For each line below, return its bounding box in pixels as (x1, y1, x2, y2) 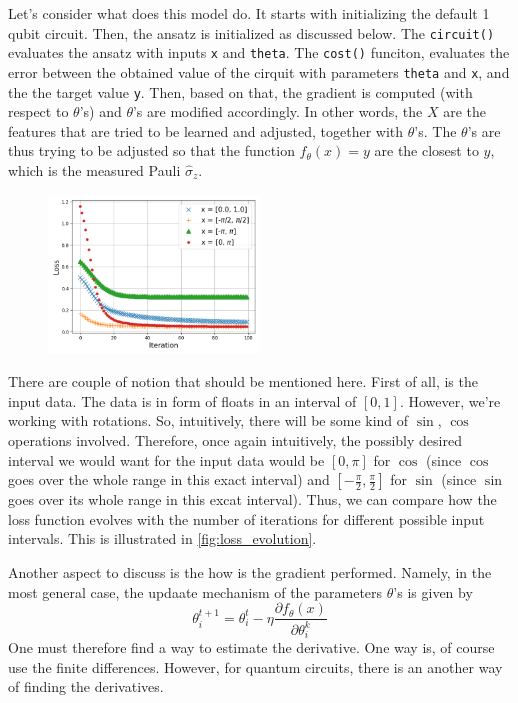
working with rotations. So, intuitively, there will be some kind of (8, 410, 409, 431)
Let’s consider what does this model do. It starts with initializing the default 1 (8, 3, 490, 23)
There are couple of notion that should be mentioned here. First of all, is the (8, 371, 478, 392)
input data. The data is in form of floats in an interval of (8, 390, 357, 411)
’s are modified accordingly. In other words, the (132, 101, 423, 122)
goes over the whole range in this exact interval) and (8, 469, 330, 490)
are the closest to (374, 140, 479, 161)
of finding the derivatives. (8, 676, 164, 697)
